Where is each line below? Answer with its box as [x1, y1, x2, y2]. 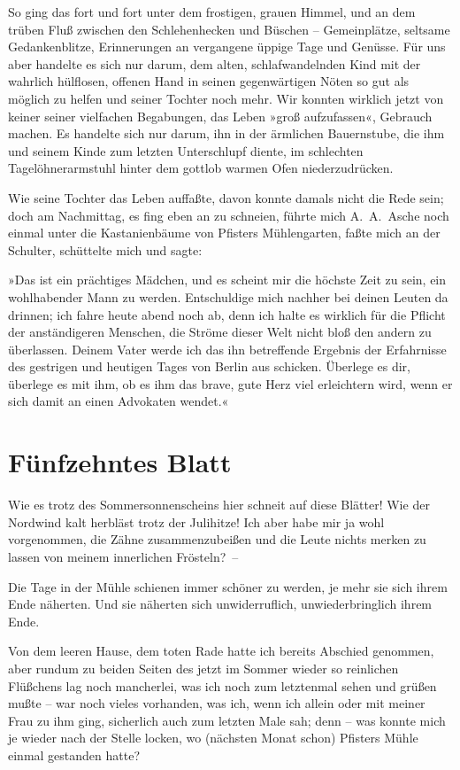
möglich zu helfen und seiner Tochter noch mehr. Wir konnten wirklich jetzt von [8, 89, 444, 107]
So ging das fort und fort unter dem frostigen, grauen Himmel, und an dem [8, 3, 416, 20]
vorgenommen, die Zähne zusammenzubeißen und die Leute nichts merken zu [8, 530, 426, 548]
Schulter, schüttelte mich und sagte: [8, 240, 203, 259]
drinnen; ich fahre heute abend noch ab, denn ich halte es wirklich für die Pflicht [8, 305, 446, 323]
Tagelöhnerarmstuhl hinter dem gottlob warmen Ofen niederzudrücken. [8, 159, 394, 177]
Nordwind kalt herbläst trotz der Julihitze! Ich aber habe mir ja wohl [8, 512, 385, 531]
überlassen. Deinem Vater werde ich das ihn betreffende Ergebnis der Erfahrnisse [8, 339, 447, 358]
